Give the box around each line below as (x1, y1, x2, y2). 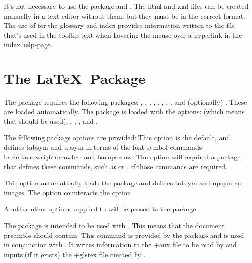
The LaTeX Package (4, 68, 146, 88)
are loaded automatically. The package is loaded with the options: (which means (4, 106, 245, 116)
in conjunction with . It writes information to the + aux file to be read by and (4, 239, 237, 250)
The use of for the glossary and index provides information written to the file (4, 20, 235, 30)
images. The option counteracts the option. (4, 187, 133, 197)
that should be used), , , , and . (4, 116, 98, 126)
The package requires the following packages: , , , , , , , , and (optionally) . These (4, 97, 247, 107)
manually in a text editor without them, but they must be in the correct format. (4, 10, 245, 21)
